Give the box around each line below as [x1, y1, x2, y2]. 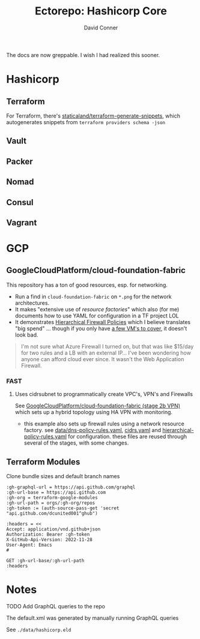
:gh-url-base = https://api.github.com [6, 490, 106, 496]
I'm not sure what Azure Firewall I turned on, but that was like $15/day [20, 343, 194, 350]
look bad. [14, 331, 38, 338]
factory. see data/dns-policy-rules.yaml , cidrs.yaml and [23, 427, 161, 434]
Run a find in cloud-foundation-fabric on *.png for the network [14, 293, 172, 300]
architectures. [14, 299, 50, 307]
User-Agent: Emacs [6, 542, 52, 548]
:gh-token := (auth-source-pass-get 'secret [6, 505, 120, 511]
